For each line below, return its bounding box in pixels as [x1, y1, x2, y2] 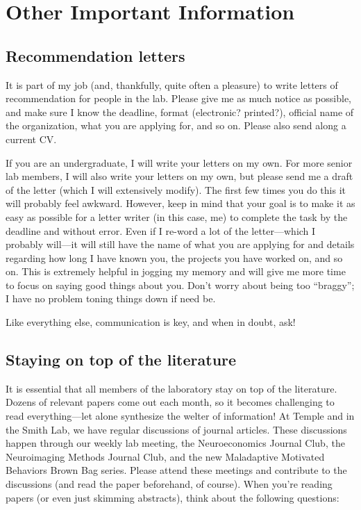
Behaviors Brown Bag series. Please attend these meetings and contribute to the [6, 463, 347, 477]
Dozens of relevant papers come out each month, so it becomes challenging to [6, 395, 335, 409]
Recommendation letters [6, 44, 185, 66]
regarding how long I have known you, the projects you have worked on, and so [6, 250, 343, 265]
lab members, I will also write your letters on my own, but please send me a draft [6, 169, 353, 183]
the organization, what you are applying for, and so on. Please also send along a [6, 118, 346, 133]
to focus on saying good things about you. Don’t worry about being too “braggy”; [6, 277, 355, 292]
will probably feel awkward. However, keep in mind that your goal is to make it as [6, 196, 355, 211]
